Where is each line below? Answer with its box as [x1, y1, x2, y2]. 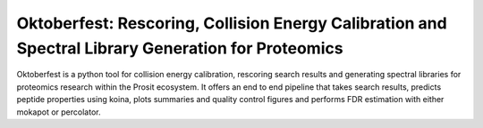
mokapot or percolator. [16, 107, 101, 117]
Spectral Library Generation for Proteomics [16, 38, 343, 58]
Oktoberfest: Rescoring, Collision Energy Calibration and [16, 13, 447, 33]
